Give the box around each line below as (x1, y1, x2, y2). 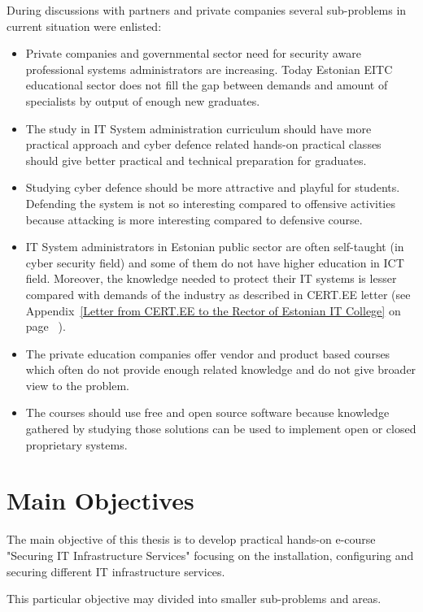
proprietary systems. (25, 436, 128, 453)
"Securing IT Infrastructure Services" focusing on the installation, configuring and (7, 546, 414, 563)
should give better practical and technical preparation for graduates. (25, 151, 367, 168)
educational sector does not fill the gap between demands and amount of (25, 76, 388, 93)
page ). (25, 318, 66, 335)
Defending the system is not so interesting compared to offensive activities (25, 194, 395, 211)
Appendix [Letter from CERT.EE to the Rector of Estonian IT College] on (25, 302, 401, 319)
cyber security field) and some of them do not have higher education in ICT (25, 254, 404, 271)
